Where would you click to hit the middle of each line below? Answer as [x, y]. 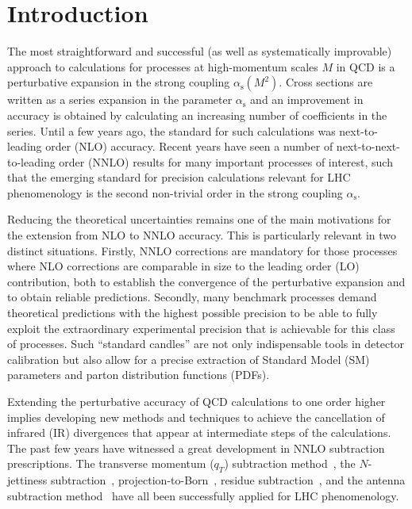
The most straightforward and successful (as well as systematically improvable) [200, 51]
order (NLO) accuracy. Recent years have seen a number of [189, 146]
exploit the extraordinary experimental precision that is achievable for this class [201, 328]
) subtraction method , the [290, 463]
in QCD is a [366, 66]
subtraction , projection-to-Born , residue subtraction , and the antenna [228, 480]
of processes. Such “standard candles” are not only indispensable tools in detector [206, 344]
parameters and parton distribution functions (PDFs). [139, 375]
